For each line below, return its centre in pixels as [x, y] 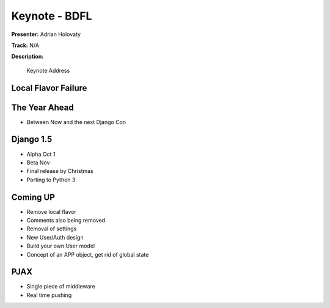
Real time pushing [49, 295]
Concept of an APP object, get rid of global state [88, 254]
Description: [28, 57]
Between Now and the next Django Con [76, 122]
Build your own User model [61, 246]
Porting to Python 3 [51, 180]
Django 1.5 [32, 140]
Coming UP [33, 197]
